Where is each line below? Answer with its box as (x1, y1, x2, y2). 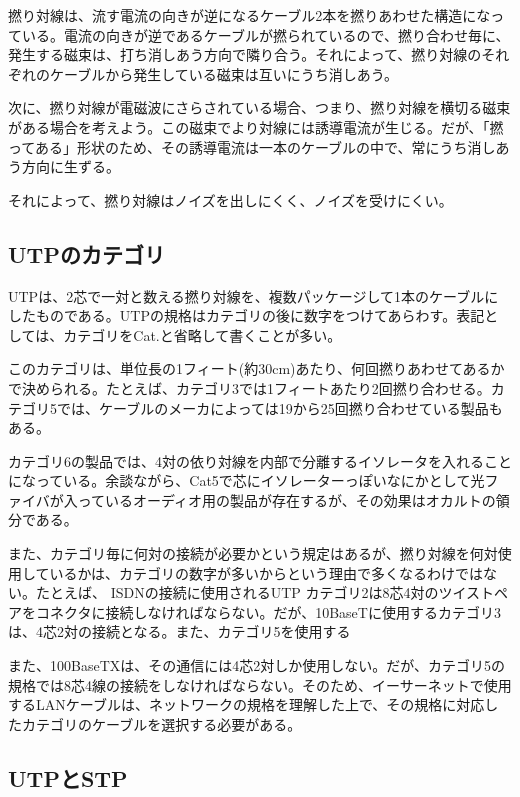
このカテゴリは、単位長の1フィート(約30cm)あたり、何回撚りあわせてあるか (8, 358, 505, 379)
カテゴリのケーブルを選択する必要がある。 (21, 713, 302, 734)
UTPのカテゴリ (8, 238, 165, 269)
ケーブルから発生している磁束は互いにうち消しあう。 (49, 63, 398, 84)
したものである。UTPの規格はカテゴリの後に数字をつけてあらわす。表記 (8, 305, 485, 326)
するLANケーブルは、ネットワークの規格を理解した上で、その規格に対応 (8, 694, 485, 715)
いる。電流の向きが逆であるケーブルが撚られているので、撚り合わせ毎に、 (21, 24, 510, 45)
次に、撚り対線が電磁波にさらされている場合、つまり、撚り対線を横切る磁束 (8, 97, 511, 118)
